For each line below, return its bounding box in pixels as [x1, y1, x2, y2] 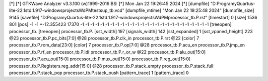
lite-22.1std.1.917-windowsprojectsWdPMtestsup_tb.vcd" [9, 7, 125, 13]
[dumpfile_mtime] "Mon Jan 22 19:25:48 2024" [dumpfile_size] [125, 7, 255, 13]
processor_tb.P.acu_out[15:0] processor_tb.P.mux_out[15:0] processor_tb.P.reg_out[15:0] [9, 56, 191, 62]
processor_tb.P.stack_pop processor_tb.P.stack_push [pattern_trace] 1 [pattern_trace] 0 [9, 70, 189, 76]
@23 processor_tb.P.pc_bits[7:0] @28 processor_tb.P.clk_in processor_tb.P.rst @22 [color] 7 [9, 35, 200, 41]
